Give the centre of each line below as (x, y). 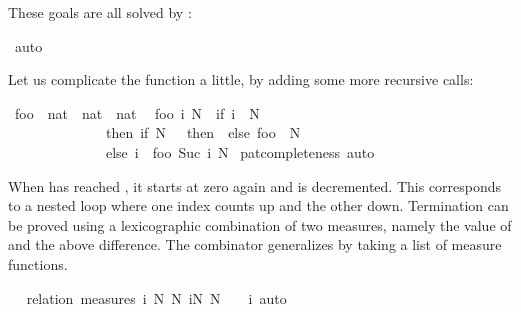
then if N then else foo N (203, 132)
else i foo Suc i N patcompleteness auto (240, 151)
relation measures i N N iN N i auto (156, 297)
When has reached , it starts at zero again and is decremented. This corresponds (255, 185)
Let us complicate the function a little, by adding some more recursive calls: (241, 79)
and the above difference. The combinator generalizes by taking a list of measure (255, 244)
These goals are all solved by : (100, 12)
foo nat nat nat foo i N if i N (137, 112)
